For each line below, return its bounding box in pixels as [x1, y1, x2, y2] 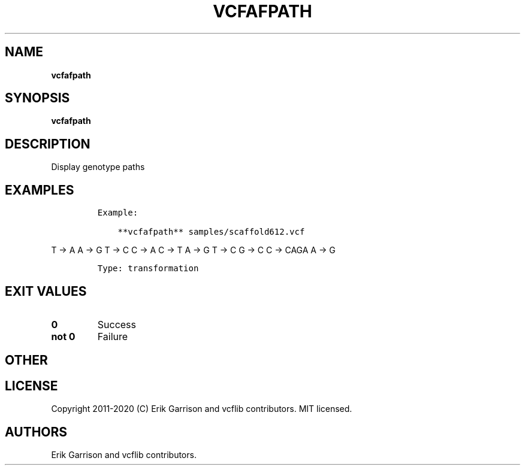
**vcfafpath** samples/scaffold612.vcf [117, 227, 305, 237]
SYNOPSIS [5, 90, 70, 106]
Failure [97, 330, 128, 342]
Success [97, 318, 137, 330]
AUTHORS [5, 424, 68, 439]
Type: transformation [97, 263, 199, 274]
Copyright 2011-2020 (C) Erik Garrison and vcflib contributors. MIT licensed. [51, 404, 352, 414]
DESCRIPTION [5, 136, 90, 151]
